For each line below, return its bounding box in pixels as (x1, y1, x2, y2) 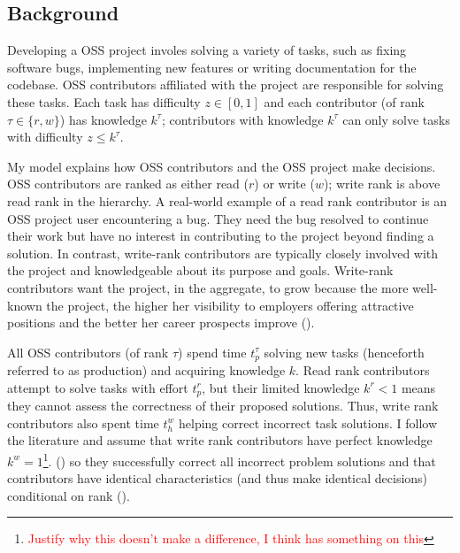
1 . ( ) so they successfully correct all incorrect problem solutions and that (42, 449, 436, 470)
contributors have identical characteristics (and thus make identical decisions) (7, 469, 428, 488)
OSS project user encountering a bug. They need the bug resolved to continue (7, 209, 429, 227)
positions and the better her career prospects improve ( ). (7, 313, 315, 332)
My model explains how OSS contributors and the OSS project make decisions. (7, 157, 436, 175)
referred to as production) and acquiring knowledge (7, 361, 286, 380)
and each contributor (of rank (264, 92, 425, 111)
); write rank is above (323, 174, 441, 193)
